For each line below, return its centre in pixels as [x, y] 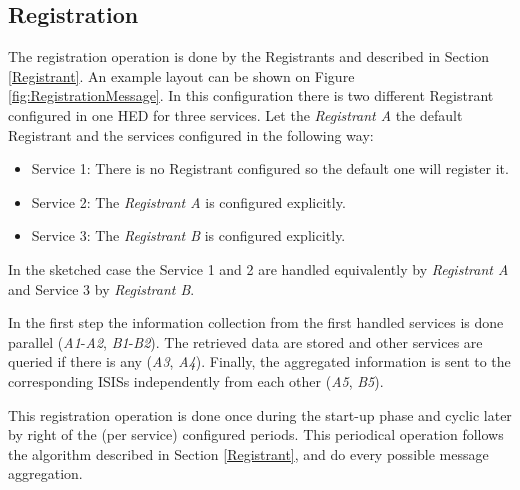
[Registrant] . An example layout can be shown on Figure [181, 75]
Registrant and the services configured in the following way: [191, 134]
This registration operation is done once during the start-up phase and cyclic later [260, 414]
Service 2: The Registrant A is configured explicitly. [188, 201]
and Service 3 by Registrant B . [101, 288]
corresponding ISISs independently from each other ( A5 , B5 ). [196, 380]
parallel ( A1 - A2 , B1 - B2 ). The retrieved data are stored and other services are [245, 341]
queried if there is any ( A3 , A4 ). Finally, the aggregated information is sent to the [259, 361]
